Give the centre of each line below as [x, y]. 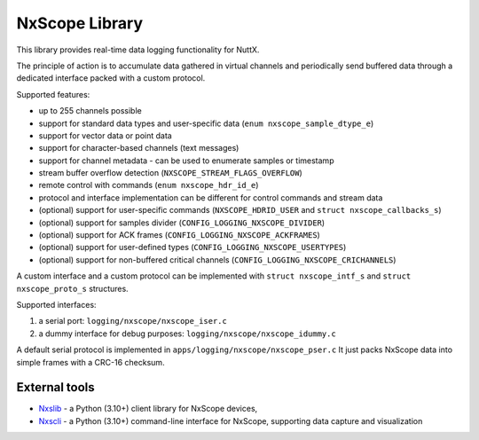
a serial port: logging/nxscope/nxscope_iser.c [133, 321]
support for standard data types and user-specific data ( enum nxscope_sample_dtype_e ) [206, 123]
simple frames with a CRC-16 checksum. [90, 362]
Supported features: [53, 94]
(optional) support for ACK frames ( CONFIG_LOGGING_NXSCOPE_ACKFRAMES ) [180, 235]
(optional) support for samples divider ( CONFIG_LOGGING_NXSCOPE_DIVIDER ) [182, 223]
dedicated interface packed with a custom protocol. [111, 78]
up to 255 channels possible [90, 111]
